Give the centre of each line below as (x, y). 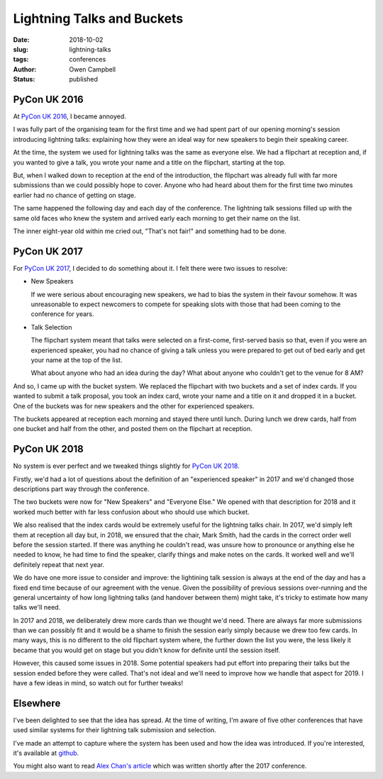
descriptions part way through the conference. (81, 488)
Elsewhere (37, 703)
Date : (21, 40)
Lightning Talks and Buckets (98, 18)
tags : (21, 60)
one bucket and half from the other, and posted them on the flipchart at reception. (133, 429)
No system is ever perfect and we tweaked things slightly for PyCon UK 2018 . (127, 466)
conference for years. (62, 314)
